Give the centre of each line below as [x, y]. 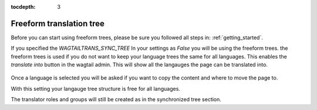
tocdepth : [23, 7]
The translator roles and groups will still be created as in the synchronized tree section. [116, 99]
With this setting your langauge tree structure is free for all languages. [95, 88]
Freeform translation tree [58, 23]
